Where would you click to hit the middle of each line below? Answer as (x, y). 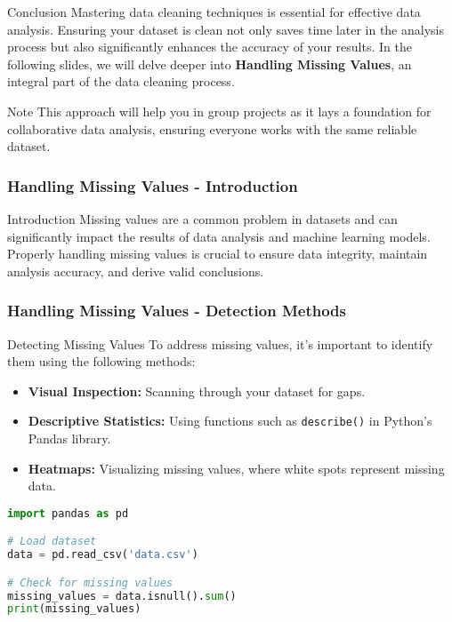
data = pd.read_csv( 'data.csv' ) (103, 555)
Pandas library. (69, 438)
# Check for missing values (90, 582)
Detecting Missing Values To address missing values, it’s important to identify (220, 343)
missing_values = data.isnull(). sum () (122, 596)
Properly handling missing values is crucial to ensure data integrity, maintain (218, 254)
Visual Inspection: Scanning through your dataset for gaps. (197, 391)
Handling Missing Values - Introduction (153, 185)
